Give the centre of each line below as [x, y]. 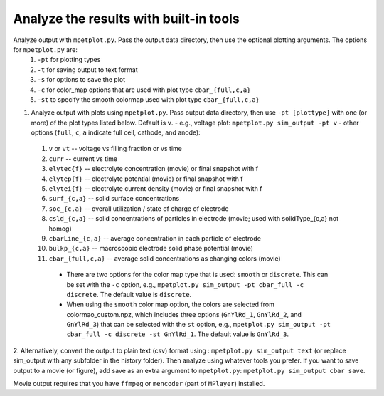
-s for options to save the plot [81, 80]
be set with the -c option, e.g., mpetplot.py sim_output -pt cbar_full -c [185, 284]
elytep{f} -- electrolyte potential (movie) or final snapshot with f [146, 179]
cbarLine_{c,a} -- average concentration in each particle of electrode [155, 238]
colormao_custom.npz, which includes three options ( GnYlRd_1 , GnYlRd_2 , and [184, 314]
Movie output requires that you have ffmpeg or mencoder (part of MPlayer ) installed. [139, 384]
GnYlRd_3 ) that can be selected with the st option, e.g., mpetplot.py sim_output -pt [198, 325]
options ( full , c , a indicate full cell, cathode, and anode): [116, 132]
